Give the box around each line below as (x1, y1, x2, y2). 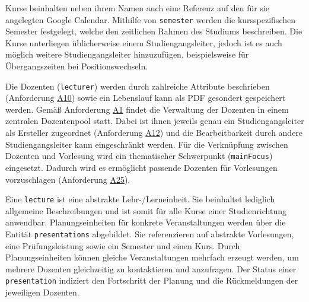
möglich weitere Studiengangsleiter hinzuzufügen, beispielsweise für (5, 48, 249, 61)
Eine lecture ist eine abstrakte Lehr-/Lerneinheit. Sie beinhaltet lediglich (5, 193, 275, 205)
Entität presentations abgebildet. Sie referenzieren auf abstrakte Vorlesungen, (5, 227, 294, 240)
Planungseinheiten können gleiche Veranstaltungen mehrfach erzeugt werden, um (5, 251, 299, 263)
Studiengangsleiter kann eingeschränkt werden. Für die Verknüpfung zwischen (5, 138, 288, 150)
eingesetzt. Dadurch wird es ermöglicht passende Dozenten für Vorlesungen (5, 161, 278, 173)
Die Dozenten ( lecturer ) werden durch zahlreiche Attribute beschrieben (5, 80, 270, 92)
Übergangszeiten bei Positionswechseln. (5, 60, 148, 72)
